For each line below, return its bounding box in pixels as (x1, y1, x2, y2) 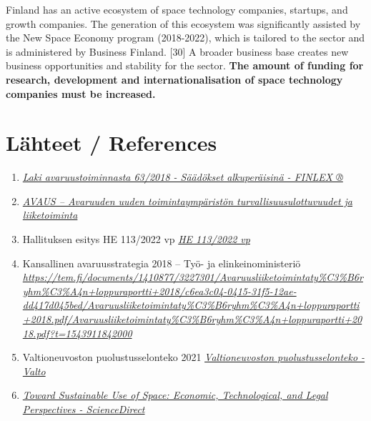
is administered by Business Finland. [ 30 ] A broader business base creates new (6, 44, 349, 59)
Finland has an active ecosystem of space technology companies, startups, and (6, 2, 348, 16)
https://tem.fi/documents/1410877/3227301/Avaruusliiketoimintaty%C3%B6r (22, 269, 363, 284)
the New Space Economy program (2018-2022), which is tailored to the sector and (6, 30, 365, 45)
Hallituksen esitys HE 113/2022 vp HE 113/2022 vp (22, 232, 250, 247)
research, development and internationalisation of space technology (6, 71, 343, 86)
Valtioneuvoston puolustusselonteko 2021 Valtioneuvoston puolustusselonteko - (22, 350, 365, 365)
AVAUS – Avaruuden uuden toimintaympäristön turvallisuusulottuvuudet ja (22, 193, 353, 208)
